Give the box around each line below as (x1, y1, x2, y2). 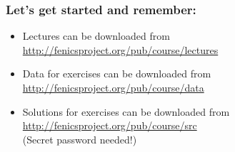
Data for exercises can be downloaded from (22, 66, 211, 81)
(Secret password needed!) (22, 131, 137, 146)
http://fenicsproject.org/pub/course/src (22, 118, 197, 133)
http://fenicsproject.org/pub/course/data (22, 80, 204, 94)
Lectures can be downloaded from (22, 28, 170, 43)
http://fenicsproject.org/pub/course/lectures (22, 42, 219, 57)
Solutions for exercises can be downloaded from (22, 104, 230, 119)
